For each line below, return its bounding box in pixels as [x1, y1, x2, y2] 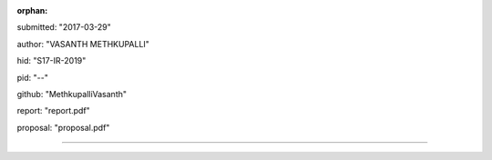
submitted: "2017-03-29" [16, 22, 111, 33]
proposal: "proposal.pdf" [16, 122, 110, 133]
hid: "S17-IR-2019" [16, 55, 87, 66]
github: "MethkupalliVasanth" [16, 88, 128, 99]
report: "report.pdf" [16, 105, 90, 116]
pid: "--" [16, 72, 49, 83]
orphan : [16, 5, 48, 15]
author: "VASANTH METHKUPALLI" [16, 38, 150, 49]
